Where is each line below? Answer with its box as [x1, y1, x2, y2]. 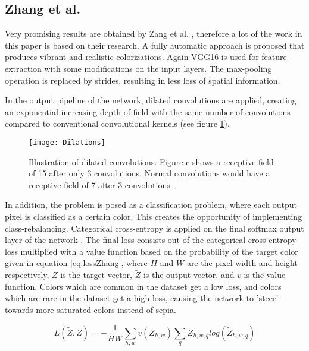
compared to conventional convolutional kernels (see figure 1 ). [5, 117, 230, 129]
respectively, [5, 268, 49, 281]
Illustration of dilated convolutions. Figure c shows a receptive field [29, 155, 274, 167]
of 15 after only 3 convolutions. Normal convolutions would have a [29, 167, 270, 179]
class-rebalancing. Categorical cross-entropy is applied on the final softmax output [5, 222, 304, 234]
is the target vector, [60, 268, 132, 281]
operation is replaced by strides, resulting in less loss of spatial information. [5, 74, 280, 86]
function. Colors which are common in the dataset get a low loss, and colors [5, 280, 282, 292]
